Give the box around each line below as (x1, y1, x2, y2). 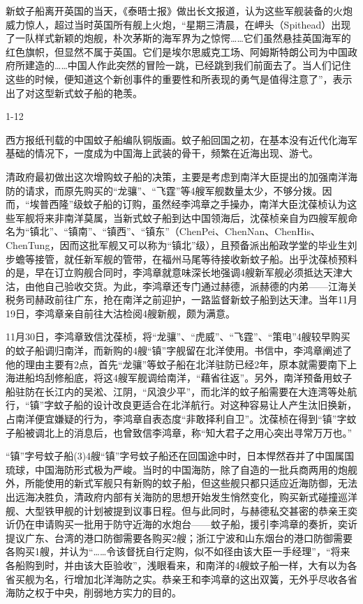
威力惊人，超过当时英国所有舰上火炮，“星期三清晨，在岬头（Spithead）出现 (6, 17, 351, 31)
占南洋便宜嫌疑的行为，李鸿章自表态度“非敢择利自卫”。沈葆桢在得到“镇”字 (6, 412, 347, 426)
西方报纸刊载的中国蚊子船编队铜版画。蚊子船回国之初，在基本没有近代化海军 (6, 132, 357, 146)
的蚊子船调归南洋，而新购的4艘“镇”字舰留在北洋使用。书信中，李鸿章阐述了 (6, 343, 353, 358)
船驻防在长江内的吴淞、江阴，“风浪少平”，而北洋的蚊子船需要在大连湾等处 (6, 384, 348, 398)
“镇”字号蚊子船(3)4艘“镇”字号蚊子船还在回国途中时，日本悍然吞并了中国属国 (6, 448, 355, 463)
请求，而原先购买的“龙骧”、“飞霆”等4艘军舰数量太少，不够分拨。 (24, 183, 323, 197)
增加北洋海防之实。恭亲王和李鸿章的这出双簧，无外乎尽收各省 (73, 571, 357, 586)
